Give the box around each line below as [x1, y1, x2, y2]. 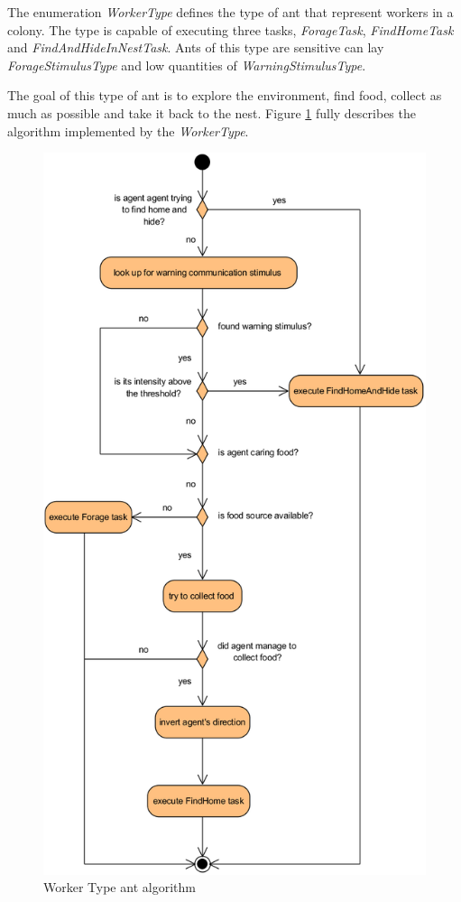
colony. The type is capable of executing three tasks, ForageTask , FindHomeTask [7, 20, 454, 39]
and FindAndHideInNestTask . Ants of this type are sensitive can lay [7, 38, 384, 57]
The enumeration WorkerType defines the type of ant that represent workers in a [7, 3, 454, 21]
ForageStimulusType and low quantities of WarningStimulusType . [7, 55, 366, 74]
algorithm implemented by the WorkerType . [7, 121, 249, 140]
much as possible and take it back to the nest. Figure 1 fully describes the [7, 103, 416, 122]
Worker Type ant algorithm [43, 878, 196, 897]
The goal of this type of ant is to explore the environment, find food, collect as [7, 86, 442, 105]
